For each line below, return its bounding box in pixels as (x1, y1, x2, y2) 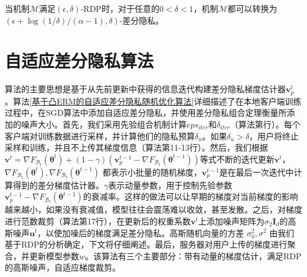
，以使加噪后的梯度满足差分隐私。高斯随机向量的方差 (37, 226, 244, 239)
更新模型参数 (29, 249, 79, 262)
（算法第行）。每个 (230, 118, 301, 130)
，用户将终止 (249, 129, 299, 142)
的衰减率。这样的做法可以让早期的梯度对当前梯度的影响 (83, 190, 298, 203)
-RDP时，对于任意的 (80, 2, 159, 14)
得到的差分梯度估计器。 (12, 178, 104, 191)
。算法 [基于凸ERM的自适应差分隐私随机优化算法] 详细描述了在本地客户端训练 (5, 94, 302, 107)
